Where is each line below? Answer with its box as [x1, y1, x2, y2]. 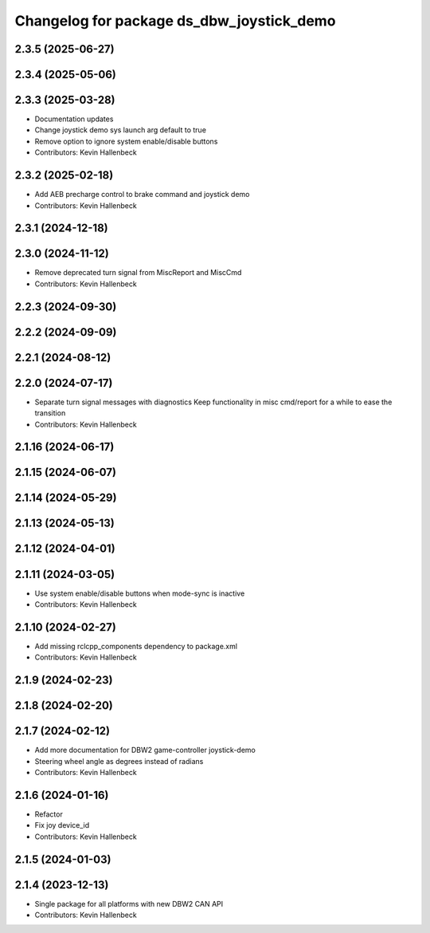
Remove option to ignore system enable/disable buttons [34, 136, 218, 146]
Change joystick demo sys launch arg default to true [34, 125, 207, 135]
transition [34, 408, 66, 418]
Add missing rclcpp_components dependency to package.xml [34, 641, 238, 651]
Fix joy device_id [34, 821, 90, 830]
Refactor [34, 809, 63, 819]
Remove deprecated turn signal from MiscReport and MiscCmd [34, 268, 242, 278]
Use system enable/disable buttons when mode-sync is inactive [34, 589, 245, 598]
